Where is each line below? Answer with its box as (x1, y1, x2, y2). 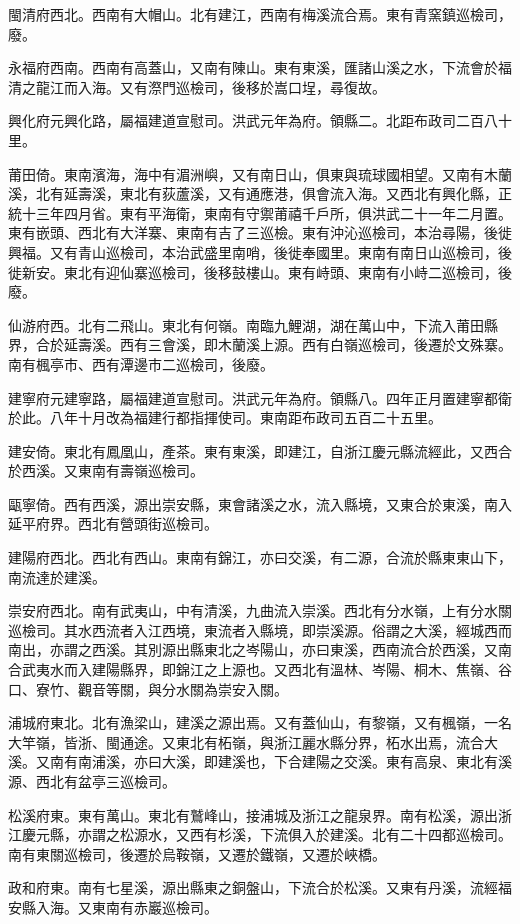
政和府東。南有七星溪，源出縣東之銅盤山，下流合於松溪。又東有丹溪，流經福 (8, 877, 512, 898)
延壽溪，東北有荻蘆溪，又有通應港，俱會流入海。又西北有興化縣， (63, 183, 498, 204)
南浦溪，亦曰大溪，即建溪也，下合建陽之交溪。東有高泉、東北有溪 (77, 751, 512, 772)
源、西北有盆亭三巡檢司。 (8, 771, 176, 791)
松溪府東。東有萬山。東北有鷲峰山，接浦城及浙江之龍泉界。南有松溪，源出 (8, 804, 498, 825)
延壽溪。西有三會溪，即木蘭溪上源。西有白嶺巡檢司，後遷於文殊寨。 (63, 334, 512, 355)
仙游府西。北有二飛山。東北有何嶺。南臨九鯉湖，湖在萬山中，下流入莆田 (8, 314, 484, 335)
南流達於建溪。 (8, 566, 106, 587)
